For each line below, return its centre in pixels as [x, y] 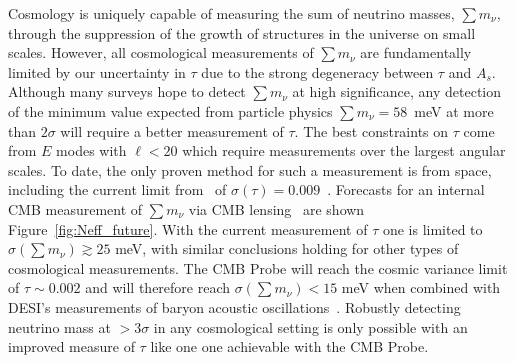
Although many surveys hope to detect [127, 91]
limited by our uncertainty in [97, 71]
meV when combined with [421, 287]
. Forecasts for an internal [406, 189]
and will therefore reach [158, 287]
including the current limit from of [117, 189]
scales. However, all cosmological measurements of [161, 52]
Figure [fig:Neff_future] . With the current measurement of [188, 228]
